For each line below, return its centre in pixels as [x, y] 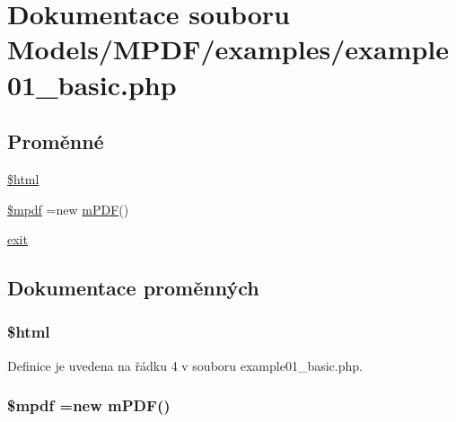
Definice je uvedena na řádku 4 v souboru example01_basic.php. [185, 365]
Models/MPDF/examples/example [228, 49]
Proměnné [56, 141]
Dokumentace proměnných [133, 288]
